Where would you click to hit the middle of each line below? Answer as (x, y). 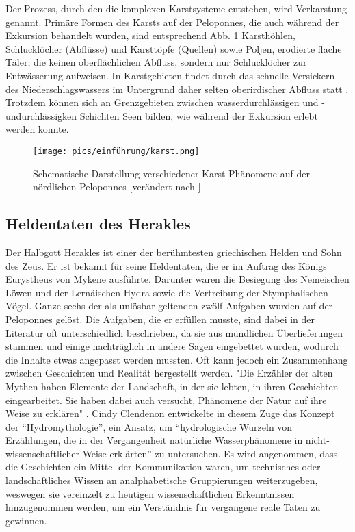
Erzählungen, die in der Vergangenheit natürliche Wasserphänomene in (154, 440)
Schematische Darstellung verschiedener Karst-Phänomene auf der (171, 173)
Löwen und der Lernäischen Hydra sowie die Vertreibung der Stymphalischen (167, 292)
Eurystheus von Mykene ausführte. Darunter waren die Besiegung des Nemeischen (177, 279)
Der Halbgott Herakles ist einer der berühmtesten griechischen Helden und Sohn (174, 252)
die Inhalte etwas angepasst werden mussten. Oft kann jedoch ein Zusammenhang (177, 359)
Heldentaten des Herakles (98, 224)
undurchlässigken (41, 115)
